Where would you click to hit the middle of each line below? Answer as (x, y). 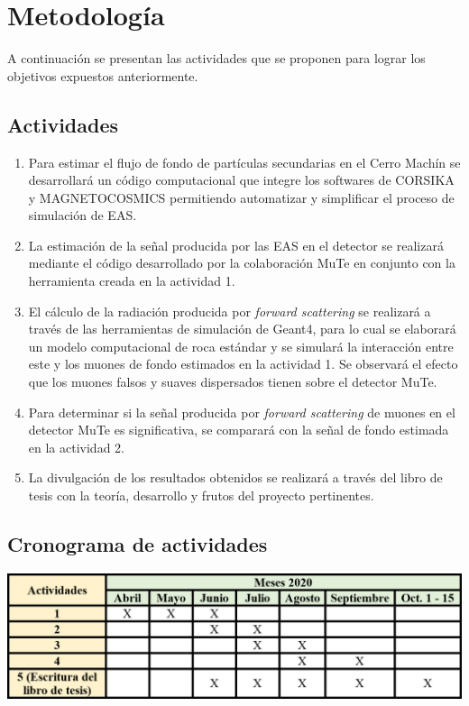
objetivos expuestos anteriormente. (103, 75)
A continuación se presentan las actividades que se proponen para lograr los (216, 58)
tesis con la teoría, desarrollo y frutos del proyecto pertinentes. (201, 495)
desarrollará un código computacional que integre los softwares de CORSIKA (241, 180)
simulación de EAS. (83, 215)
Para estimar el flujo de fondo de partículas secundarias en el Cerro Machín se (244, 162)
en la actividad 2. (76, 447)
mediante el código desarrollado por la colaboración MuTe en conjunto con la (242, 263)
